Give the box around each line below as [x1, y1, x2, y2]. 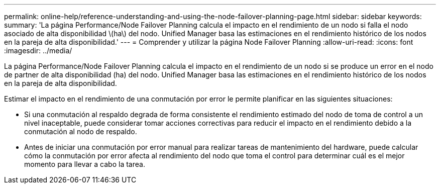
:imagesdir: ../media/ [4, 46, 72, 55]
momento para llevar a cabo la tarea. [24, 160, 145, 168]
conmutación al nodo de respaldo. [24, 127, 137, 136]
